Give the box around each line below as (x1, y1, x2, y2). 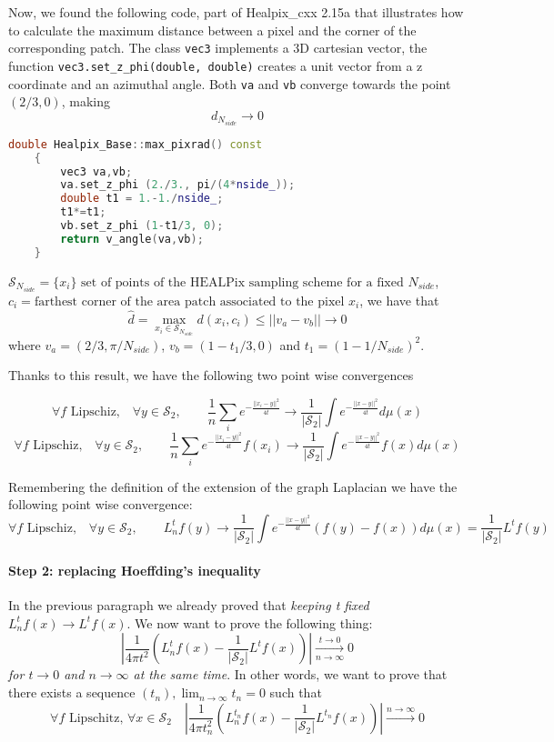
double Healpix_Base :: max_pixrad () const (8, 137, 263, 151)
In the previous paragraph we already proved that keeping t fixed (8, 596, 369, 615)
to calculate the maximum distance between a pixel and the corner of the (8, 20, 417, 39)
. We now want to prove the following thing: (126, 613, 373, 632)
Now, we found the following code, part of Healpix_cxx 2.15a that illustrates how (8, 3, 464, 21)
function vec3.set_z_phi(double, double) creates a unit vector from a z (8, 55, 423, 75)
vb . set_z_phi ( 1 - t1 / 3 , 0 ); (60, 219, 224, 233)
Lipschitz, (68, 711, 124, 725)
